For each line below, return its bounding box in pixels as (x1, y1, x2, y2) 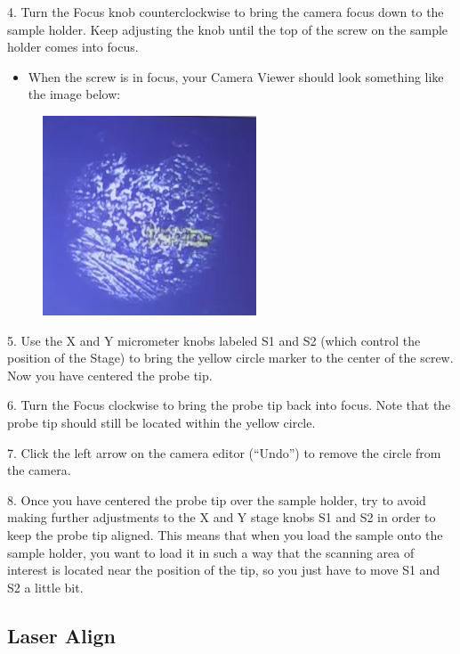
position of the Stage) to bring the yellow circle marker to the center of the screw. (7, 348, 454, 367)
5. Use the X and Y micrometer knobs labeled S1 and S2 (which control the (7, 331, 421, 349)
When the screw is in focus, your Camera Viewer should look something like (28, 67, 444, 86)
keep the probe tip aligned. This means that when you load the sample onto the (7, 525, 443, 544)
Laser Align (7, 621, 117, 649)
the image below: (28, 85, 121, 103)
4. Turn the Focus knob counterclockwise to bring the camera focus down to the (7, 3, 444, 20)
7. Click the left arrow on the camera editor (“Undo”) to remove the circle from (7, 443, 441, 462)
